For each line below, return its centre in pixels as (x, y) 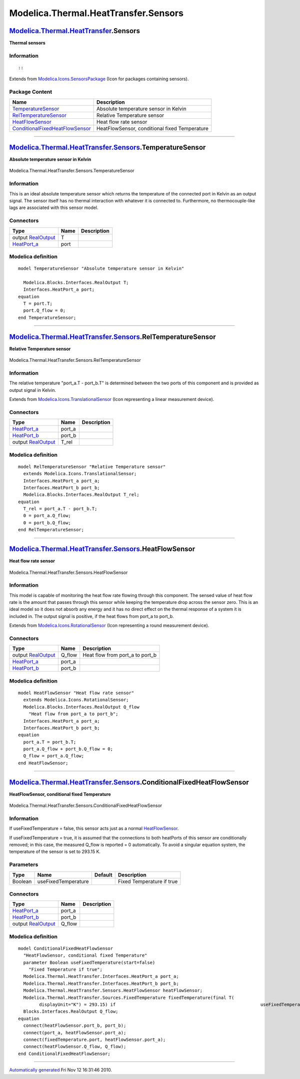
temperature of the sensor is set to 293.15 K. (55, 851)
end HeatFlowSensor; (43, 763)
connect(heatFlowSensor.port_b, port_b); (75, 1026)
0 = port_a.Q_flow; (47, 516)
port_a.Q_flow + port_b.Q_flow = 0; (68, 749)
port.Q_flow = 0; (44, 310)
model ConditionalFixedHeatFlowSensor (66, 948)
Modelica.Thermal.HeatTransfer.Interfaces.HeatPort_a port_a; (101, 977)
